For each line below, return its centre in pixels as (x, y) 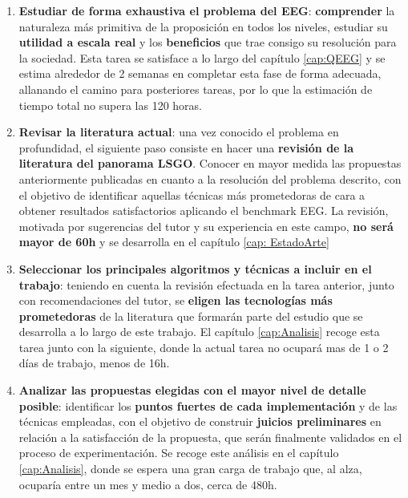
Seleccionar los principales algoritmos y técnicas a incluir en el (195, 268)
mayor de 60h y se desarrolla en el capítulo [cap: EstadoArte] (174, 242)
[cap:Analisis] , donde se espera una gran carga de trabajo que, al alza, (190, 469)
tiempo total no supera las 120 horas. (110, 105)
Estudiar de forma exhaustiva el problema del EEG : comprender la (207, 10)
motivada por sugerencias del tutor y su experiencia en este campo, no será (206, 226)
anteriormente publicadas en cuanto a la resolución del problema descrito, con (210, 178)
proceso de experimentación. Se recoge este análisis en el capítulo (179, 453)
